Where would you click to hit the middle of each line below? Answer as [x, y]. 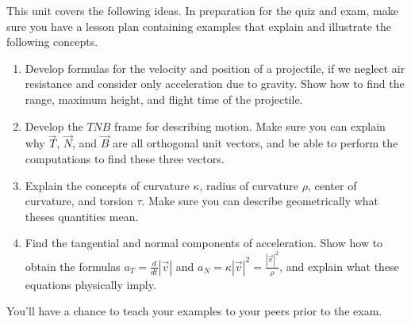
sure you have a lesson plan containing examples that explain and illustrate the [199, 26]
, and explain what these [339, 266]
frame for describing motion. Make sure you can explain [250, 126]
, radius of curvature [249, 185]
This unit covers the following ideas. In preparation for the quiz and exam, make [202, 10]
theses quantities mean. [82, 216]
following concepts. [52, 42]
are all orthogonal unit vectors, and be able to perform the [255, 143]
